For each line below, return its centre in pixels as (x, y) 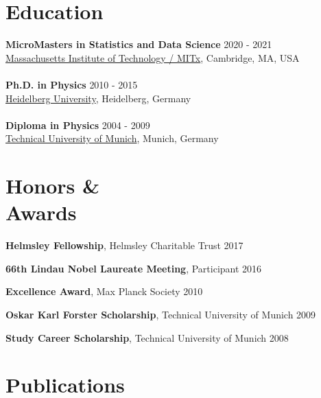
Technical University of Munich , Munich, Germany (112, 138)
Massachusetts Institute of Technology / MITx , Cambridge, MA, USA (153, 57)
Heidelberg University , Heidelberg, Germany (98, 98)
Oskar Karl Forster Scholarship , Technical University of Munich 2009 (161, 314)
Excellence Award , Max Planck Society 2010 (104, 291)
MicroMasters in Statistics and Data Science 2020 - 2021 (139, 44)
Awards (41, 212)
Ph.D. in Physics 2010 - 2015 (72, 84)
